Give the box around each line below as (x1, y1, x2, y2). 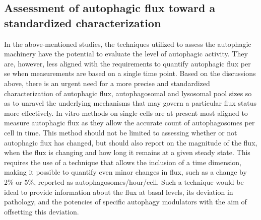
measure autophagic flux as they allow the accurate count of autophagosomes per (4, 117, 255, 128)
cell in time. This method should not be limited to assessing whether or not (4, 127, 237, 137)
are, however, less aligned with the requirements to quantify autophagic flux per (4, 58, 251, 68)
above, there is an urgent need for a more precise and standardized (4, 78, 210, 88)
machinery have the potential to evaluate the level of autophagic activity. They (4, 48, 248, 59)
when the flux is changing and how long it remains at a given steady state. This (4, 147, 250, 158)
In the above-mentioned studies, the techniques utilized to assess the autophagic (4, 38, 251, 49)
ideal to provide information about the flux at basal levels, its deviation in (4, 186, 233, 197)
